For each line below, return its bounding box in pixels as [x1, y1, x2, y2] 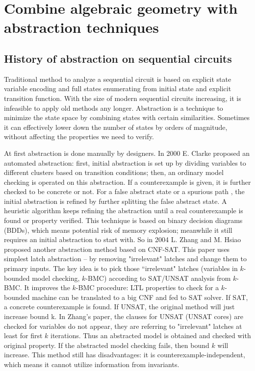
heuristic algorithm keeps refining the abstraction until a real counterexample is [4, 205, 243, 216]
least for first [4, 330, 43, 341]
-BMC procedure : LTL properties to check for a [76, 282, 219, 293]
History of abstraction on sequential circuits [4, 50, 232, 66]
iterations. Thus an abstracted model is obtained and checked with [51, 330, 251, 341]
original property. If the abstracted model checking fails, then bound [4, 340, 209, 350]
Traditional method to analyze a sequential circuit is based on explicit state [4, 74, 231, 84]
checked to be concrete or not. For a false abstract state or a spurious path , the [4, 186, 245, 197]
